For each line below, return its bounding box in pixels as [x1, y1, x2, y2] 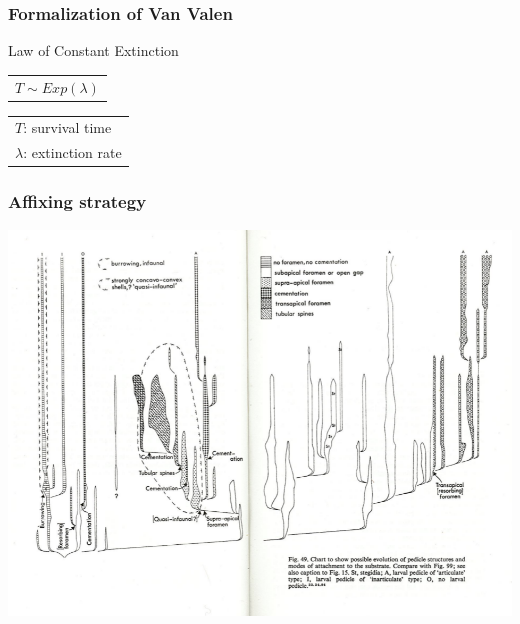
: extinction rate [23, 142, 122, 163]
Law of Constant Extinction [8, 40, 179, 61]
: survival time [23, 117, 112, 138]
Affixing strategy [8, 189, 147, 214]
